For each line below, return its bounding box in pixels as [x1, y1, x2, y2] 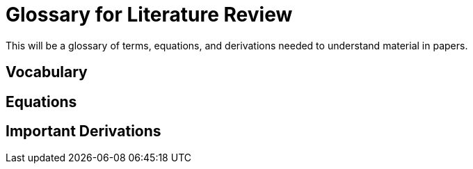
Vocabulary [6, 63, 88, 81]
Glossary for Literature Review [6, 3, 293, 26]
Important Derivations [6, 122, 161, 140]
